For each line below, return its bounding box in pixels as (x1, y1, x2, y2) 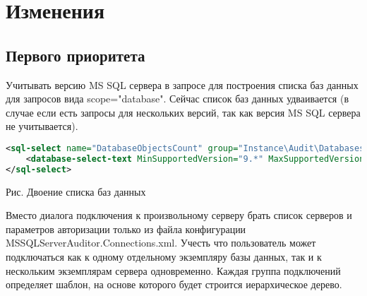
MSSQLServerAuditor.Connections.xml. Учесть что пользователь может (6, 235, 316, 250)
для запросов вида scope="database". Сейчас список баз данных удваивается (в (6, 91, 349, 106)
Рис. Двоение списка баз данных (6, 184, 146, 199)
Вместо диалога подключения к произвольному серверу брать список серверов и (6, 208, 352, 223)
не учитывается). (6, 119, 78, 134)
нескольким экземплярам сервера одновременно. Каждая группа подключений (6, 263, 341, 278)
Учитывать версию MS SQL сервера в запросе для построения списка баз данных (6, 77, 359, 92)
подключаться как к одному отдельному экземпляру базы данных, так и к (6, 249, 322, 264)
